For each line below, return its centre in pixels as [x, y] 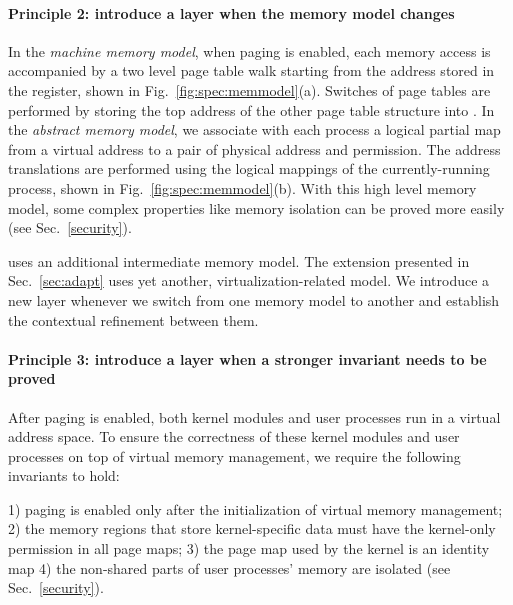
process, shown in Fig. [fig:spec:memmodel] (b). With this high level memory [242, 187]
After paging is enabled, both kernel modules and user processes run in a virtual [254, 416]
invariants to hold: [64, 475]
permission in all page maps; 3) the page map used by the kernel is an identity [249, 548]
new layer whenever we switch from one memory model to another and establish [254, 299]
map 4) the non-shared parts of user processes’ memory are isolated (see [229, 567]
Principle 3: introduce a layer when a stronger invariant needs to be [247, 358]
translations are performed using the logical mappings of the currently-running [249, 168]
